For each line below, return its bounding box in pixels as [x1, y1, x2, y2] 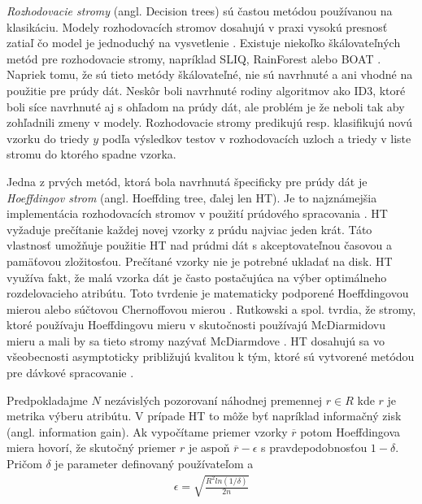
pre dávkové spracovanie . [7, 364, 134, 381]
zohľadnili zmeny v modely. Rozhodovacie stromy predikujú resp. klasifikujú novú [7, 114, 413, 131]
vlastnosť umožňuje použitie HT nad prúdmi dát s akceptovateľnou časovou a [7, 237, 393, 254]
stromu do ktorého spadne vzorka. [7, 146, 176, 163]
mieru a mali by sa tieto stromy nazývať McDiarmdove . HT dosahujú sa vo [7, 332, 385, 349]
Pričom [7, 455, 42, 472]
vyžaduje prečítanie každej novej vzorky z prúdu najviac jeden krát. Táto [7, 220, 372, 237]
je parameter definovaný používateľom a [54, 455, 254, 472]
